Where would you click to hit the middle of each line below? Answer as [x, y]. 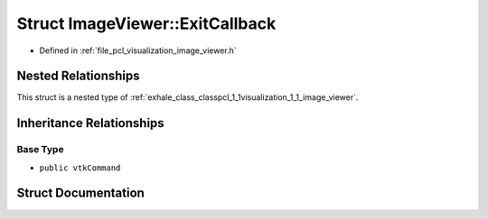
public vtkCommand [80, 168]
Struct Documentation [80, 193]
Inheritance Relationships [90, 123]
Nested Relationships [78, 76]
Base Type [40, 150]
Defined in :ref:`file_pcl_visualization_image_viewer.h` [138, 50]
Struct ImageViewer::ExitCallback [146, 23]
